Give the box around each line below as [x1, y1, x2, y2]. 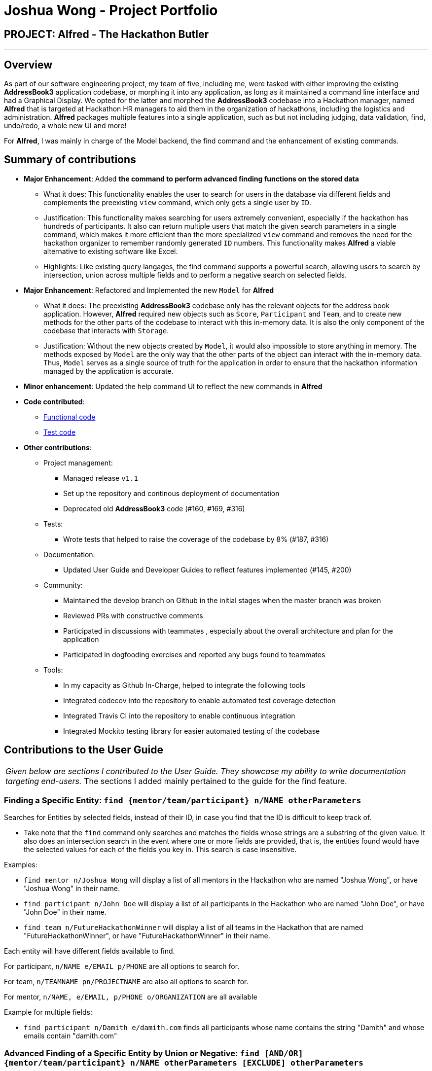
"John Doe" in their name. [24, 908, 107, 917]
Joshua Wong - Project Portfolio [4, 2, 218, 19]
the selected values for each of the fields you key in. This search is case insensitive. [24, 845, 297, 854]
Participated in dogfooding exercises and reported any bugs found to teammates [63, 650, 325, 659]
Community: [43, 580, 83, 589]
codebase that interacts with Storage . [43, 326, 169, 335]
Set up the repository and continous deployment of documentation [63, 489, 280, 498]
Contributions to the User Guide [4, 744, 163, 756]
